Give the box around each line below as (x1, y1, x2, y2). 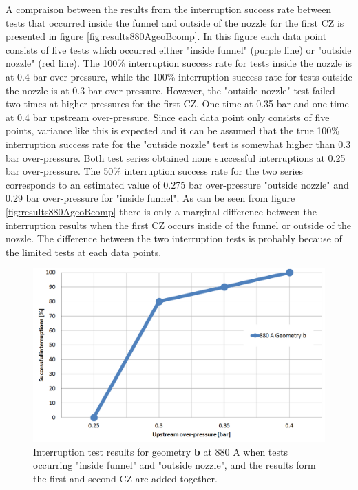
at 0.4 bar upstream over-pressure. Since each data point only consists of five (6, 109, 330, 124)
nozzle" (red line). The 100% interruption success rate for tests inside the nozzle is (6, 56, 352, 70)
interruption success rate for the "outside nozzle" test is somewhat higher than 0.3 (6, 136, 351, 151)
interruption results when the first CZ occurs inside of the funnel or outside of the (6, 217, 351, 232)
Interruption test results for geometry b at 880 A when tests (33, 444, 288, 458)
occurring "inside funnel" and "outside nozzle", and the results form (33, 458, 316, 472)
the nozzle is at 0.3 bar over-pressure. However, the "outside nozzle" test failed (6, 83, 335, 97)
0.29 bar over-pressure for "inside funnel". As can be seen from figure (6, 191, 295, 205)
